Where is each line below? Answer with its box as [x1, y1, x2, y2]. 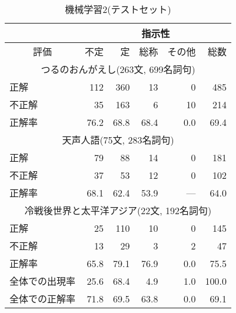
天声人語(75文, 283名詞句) [62, 133, 174, 146]
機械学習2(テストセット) [65, 2, 171, 16]
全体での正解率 [9, 292, 76, 305]
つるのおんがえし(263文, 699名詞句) [41, 62, 195, 76]
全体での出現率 [9, 274, 76, 288]
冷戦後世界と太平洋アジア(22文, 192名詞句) [24, 204, 212, 217]
